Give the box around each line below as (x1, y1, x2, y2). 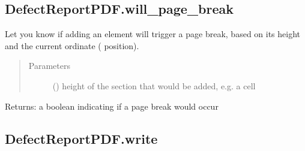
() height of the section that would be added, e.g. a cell (52, 79, 256, 92)
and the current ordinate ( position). (5, 39, 139, 52)
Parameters (28, 59, 70, 72)
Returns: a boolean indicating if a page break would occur (5, 99, 219, 112)
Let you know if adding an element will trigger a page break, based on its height (5, 28, 301, 40)
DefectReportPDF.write (5, 129, 158, 147)
